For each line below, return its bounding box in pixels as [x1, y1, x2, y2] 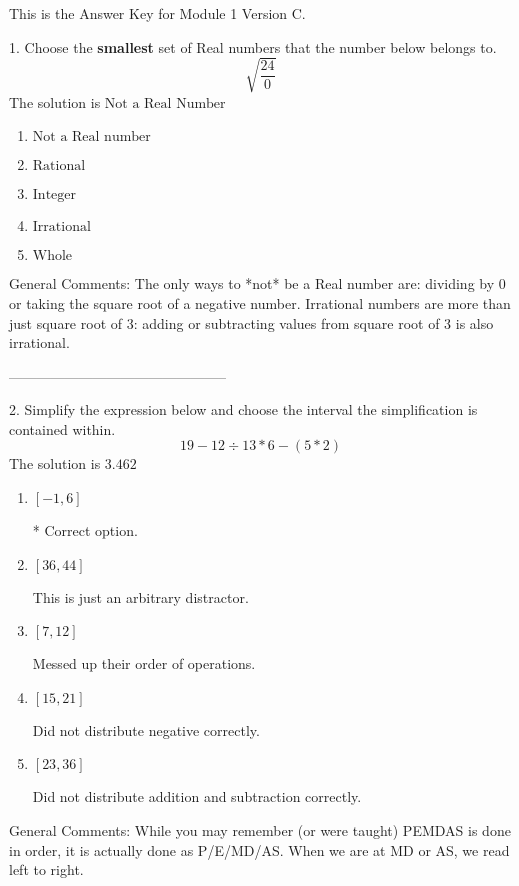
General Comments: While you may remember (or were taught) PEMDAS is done [9, 820, 511, 841]
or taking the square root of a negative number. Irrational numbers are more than [9, 292, 511, 313]
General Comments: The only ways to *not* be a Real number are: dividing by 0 [9, 273, 506, 294]
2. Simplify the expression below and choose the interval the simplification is [9, 399, 478, 420]
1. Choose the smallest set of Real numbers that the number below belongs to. [9, 36, 497, 57]
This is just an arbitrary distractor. [32, 586, 249, 607]
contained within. [9, 418, 116, 439]
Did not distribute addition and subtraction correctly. [32, 786, 362, 807]
